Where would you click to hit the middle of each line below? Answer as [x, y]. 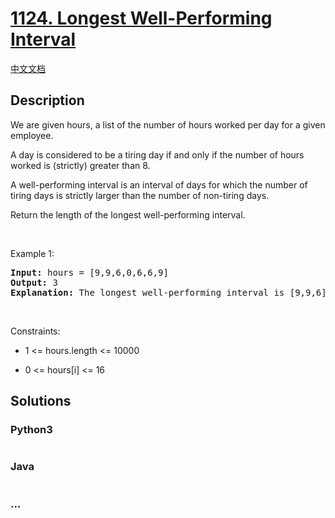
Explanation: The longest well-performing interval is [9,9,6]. [171, 292]
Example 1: [32, 253]
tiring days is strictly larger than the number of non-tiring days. [140, 195]
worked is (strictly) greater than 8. [80, 165]
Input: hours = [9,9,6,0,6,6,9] [89, 272]
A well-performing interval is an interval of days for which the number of [159, 184]
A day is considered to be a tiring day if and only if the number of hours [157, 154]
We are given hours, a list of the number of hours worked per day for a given [168, 124]
